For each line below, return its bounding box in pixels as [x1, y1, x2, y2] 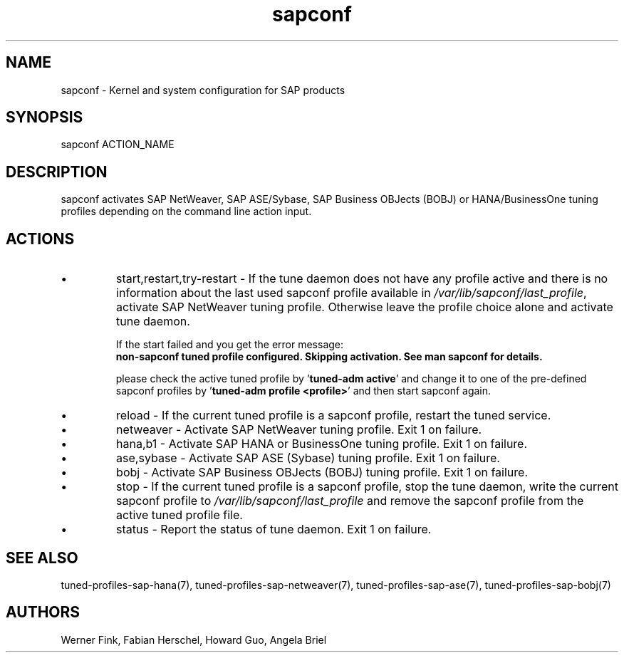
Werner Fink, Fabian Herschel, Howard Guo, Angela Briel [61, 633, 327, 646]
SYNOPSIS [6, 108, 83, 127]
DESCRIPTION [6, 162, 108, 181]
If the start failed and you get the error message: [115, 338, 344, 351]
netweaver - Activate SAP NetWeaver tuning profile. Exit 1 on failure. [116, 422, 482, 437]
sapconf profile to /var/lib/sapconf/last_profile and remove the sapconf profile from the [116, 493, 584, 508]
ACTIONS [6, 229, 75, 248]
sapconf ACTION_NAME [61, 138, 175, 151]
